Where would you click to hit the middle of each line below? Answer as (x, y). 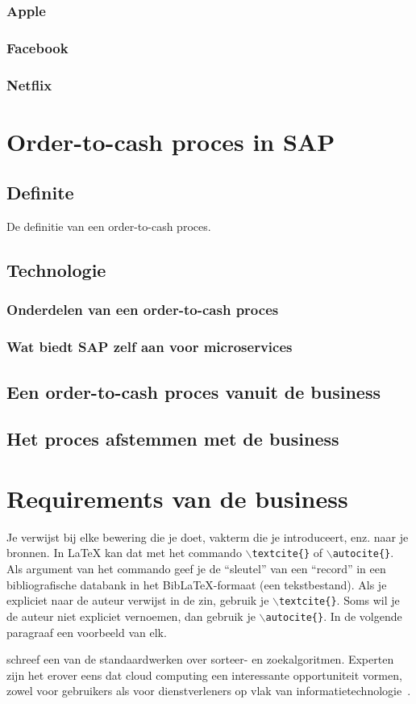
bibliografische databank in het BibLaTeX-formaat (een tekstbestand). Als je (197, 584)
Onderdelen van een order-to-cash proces (143, 310)
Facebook (37, 47)
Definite (40, 193)
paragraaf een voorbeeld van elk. (87, 632)
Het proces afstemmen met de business (173, 439)
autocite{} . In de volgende (334, 616)
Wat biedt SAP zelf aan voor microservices (150, 347)
